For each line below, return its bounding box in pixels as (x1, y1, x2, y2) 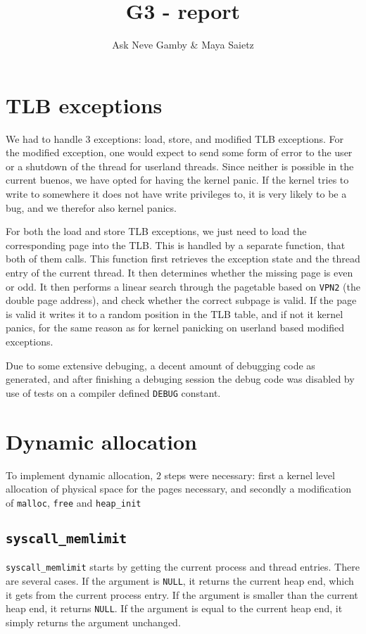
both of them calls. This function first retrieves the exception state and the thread (6, 251, 360, 266)
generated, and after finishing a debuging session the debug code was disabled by (6, 372, 355, 386)
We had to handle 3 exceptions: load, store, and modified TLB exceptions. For (6, 131, 344, 146)
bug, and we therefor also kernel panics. (6, 200, 177, 215)
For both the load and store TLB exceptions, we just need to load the (6, 224, 307, 239)
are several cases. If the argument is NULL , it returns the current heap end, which (6, 573, 354, 588)
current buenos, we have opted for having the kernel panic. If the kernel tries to (6, 172, 349, 187)
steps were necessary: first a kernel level (164, 467, 335, 482)
